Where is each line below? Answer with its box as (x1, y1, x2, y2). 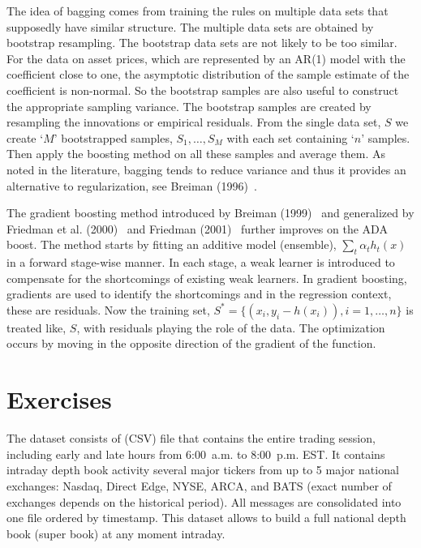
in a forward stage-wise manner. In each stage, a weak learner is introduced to (6, 254, 395, 271)
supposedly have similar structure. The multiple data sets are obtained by (6, 18, 374, 35)
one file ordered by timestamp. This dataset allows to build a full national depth (6, 509, 406, 526)
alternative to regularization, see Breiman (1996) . (6, 177, 257, 194)
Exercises (6, 383, 112, 416)
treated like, (6, 319, 67, 336)
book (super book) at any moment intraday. (6, 524, 226, 542)
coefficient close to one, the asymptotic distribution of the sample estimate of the (6, 66, 410, 83)
